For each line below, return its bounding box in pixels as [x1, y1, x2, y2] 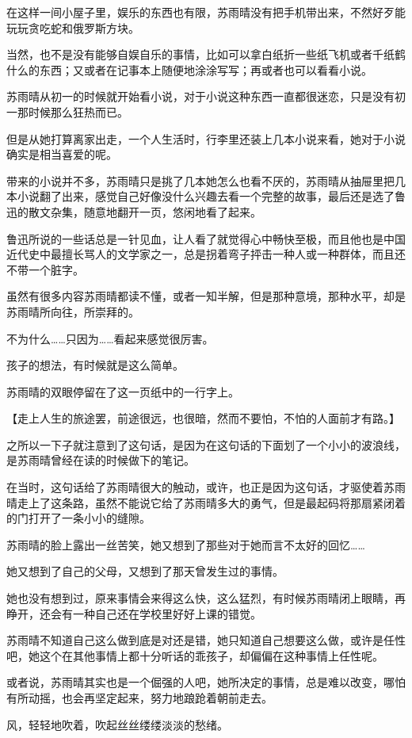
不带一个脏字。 [6, 261, 84, 277]
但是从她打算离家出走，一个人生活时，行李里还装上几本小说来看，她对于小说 [6, 130, 406, 147]
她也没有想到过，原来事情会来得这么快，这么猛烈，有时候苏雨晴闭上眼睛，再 [6, 590, 406, 606]
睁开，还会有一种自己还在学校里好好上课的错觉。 [6, 605, 261, 621]
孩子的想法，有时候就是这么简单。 [6, 357, 184, 373]
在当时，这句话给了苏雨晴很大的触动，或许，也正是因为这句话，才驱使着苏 [6, 479, 395, 495]
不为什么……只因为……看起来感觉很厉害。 [6, 330, 214, 346]
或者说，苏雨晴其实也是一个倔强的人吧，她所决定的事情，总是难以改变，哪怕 [6, 674, 406, 690]
